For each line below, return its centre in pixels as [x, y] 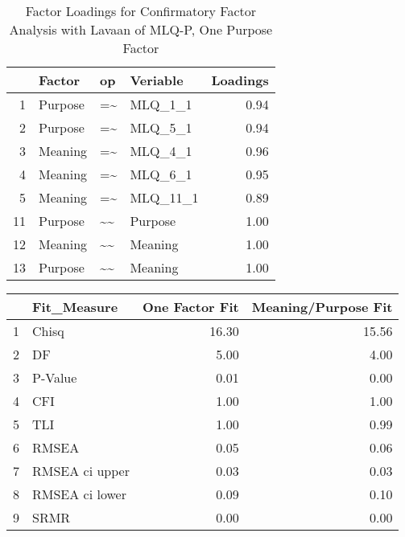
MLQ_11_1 [164, 197]
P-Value [55, 377]
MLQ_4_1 [161, 151]
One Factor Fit [190, 307]
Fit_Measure [75, 307]
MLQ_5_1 [161, 127]
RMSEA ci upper [81, 471]
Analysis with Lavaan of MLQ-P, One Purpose [141, 29]
